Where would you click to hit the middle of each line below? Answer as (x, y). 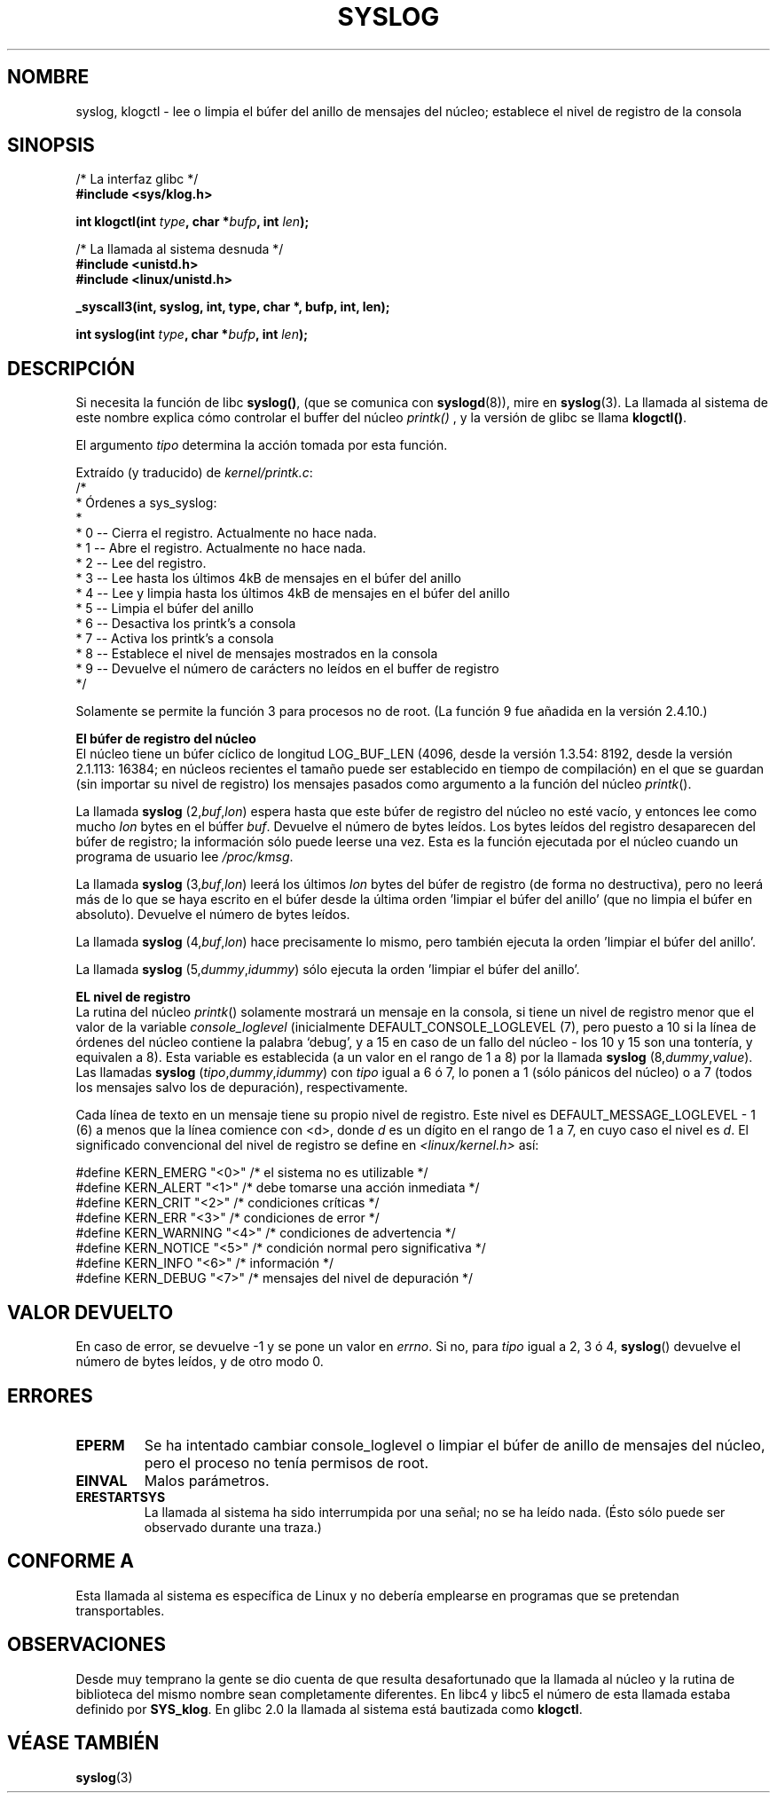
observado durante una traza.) (233, 1527)
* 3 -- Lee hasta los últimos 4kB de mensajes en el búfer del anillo (268, 578)
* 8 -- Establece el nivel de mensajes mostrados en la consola (257, 654)
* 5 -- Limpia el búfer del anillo (165, 609)
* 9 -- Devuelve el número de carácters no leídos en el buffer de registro (287, 669)
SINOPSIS (51, 145)
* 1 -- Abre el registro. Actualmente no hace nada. (221, 548)
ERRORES (50, 1395)
